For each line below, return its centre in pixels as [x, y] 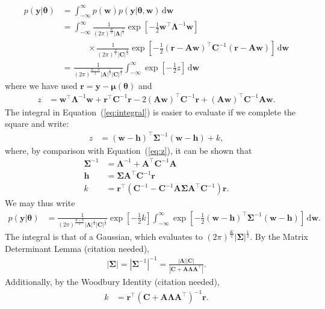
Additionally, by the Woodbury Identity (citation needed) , [112, 282]
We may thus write [40, 203]
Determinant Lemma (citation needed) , [77, 248]
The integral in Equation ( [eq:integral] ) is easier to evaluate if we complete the [150, 112]
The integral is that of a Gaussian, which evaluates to [104, 237]
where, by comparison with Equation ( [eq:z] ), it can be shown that [128, 150]
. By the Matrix [279, 237]
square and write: [37, 124]
